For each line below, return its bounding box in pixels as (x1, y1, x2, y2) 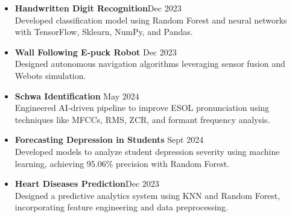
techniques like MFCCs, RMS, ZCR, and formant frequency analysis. (14, 113, 270, 125)
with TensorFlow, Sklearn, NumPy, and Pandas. (14, 25, 193, 38)
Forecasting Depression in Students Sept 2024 (14, 133, 204, 146)
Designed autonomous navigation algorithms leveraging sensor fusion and (14, 57, 285, 70)
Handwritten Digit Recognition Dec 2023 (14, 2, 182, 14)
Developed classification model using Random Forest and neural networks (14, 13, 287, 26)
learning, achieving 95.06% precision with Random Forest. (14, 157, 230, 169)
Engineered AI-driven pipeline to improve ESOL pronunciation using (14, 101, 270, 114)
